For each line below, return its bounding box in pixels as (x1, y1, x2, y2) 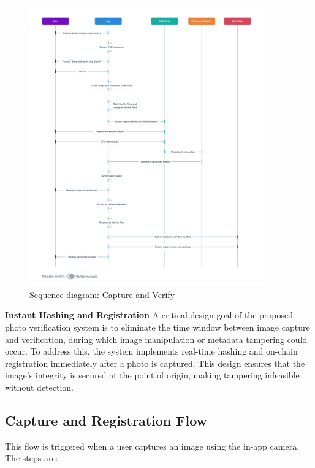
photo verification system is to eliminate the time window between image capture (5, 320, 310, 333)
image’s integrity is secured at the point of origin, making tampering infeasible (5, 369, 300, 382)
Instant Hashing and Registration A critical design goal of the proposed (5, 309, 293, 321)
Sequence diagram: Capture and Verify (29, 288, 175, 301)
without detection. (5, 380, 74, 393)
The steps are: (5, 451, 58, 464)
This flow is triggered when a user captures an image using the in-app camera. (5, 439, 300, 452)
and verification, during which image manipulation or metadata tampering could (5, 332, 308, 345)
